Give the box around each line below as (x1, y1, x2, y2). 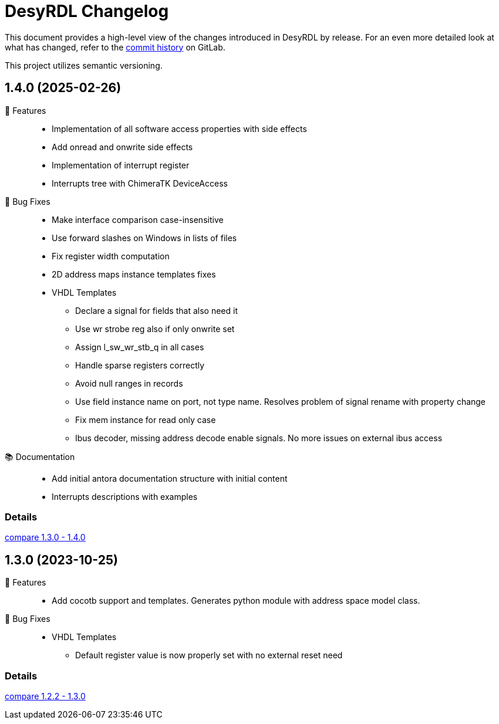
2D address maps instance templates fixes (52, 269, 216, 279)
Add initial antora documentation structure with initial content (52, 473, 288, 483)
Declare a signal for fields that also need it (75, 305, 238, 316)
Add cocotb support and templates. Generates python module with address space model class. (52, 596, 420, 606)
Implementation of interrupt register (52, 160, 190, 170)
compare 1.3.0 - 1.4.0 (5, 532, 86, 543)
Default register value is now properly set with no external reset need (75, 650, 343, 661)
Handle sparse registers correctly (75, 360, 205, 370)
